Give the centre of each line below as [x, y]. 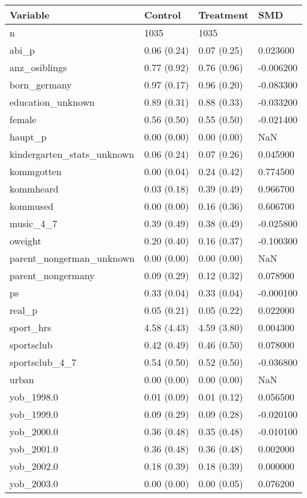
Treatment [224, 15]
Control [162, 15]
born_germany [41, 85]
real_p [24, 310]
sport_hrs [30, 327]
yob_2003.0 [34, 483]
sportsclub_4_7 [43, 362]
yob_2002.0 [34, 466]
